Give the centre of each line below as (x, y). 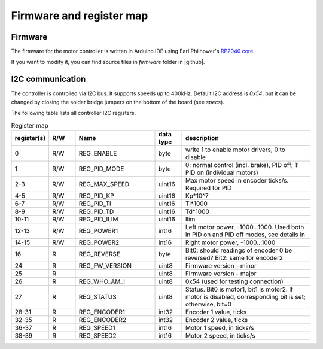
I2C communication (48, 79)
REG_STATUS (97, 296)
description (202, 138)
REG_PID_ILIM (99, 219)
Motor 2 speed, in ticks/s (220, 335)
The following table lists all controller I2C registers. (74, 113)
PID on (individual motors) (222, 172)
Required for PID (208, 187)
